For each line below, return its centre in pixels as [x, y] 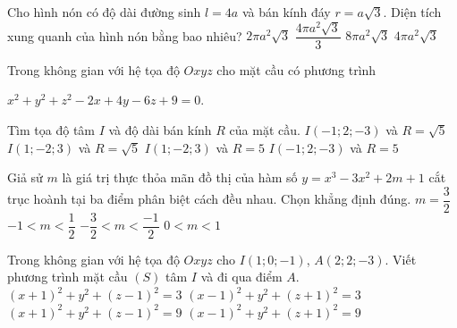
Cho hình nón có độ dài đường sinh [104, 12]
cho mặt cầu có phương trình [296, 69]
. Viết [401, 259]
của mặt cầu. [265, 129]
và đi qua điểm [241, 277]
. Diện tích [412, 12]
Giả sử [25, 177]
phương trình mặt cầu [68, 277]
